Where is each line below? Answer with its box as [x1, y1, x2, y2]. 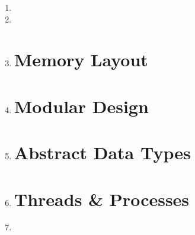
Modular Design [14, 94, 149, 118]
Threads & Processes [14, 186, 190, 211]
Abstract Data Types [14, 140, 191, 165]
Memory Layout [14, 47, 148, 72]
